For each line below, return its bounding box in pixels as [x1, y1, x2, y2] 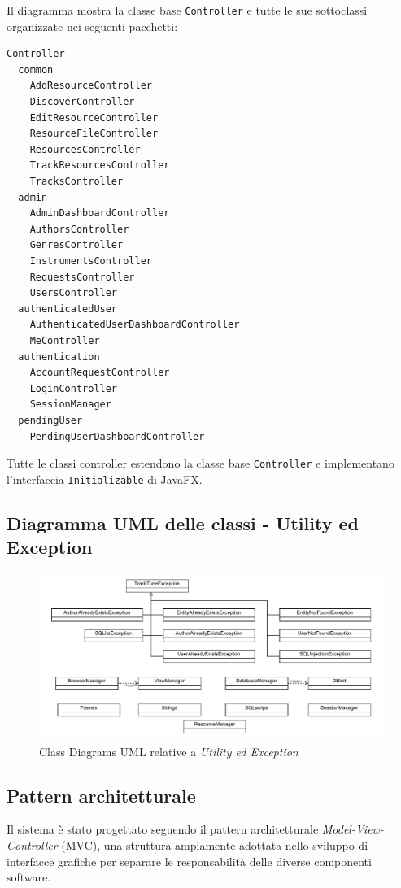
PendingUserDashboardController [29, 430, 205, 442]
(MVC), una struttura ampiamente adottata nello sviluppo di [61, 836, 368, 853]
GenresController [29, 239, 124, 251]
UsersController [29, 287, 118, 299]
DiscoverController [29, 96, 135, 108]
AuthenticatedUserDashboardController [29, 319, 240, 331]
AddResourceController [29, 80, 152, 92]
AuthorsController [29, 223, 129, 235]
